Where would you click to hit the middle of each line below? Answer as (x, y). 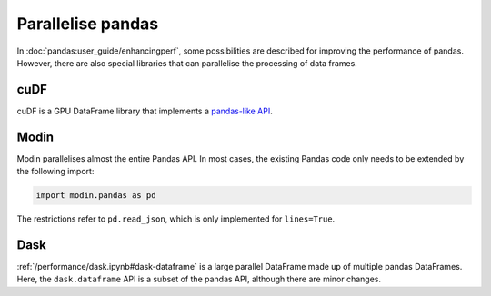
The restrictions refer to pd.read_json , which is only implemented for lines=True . (176, 219)
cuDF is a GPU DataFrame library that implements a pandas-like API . (145, 111)
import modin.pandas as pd (96, 196)
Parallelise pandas (88, 24)
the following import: (55, 172)
